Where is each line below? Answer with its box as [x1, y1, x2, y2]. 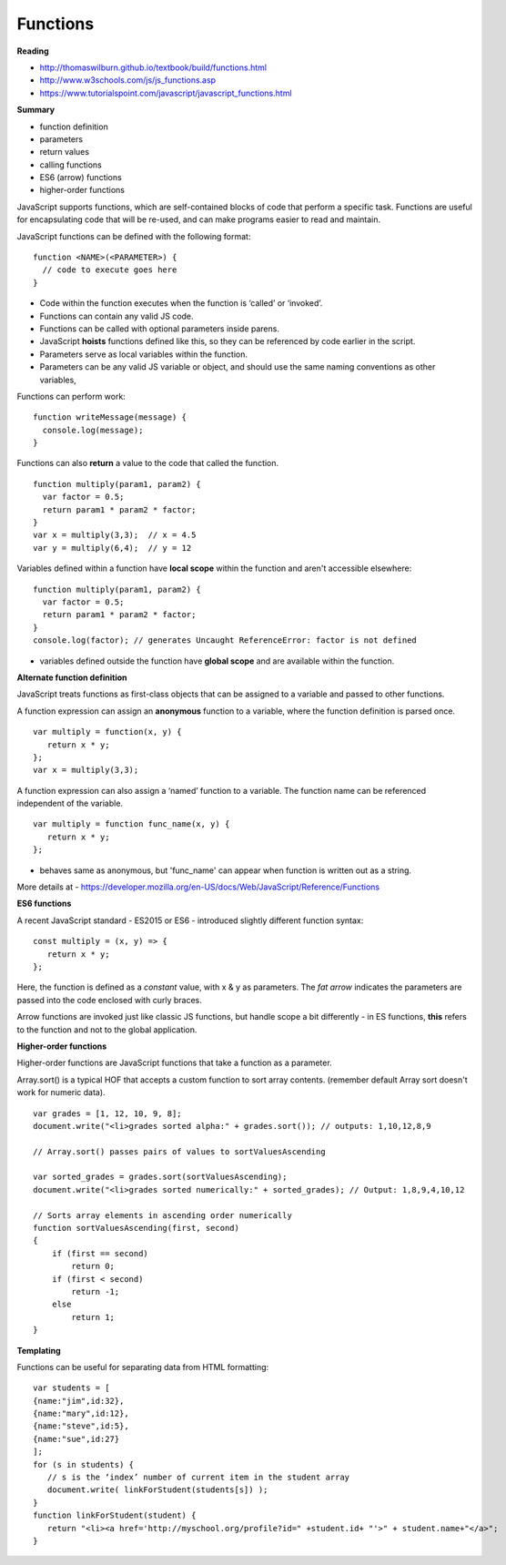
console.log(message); [42, 424, 144, 435]
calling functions [39, 159, 102, 170]
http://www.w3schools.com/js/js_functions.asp [39, 75, 217, 86]
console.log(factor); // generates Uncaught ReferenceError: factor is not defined [33, 635, 418, 645]
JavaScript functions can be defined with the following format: [16, 230, 251, 241]
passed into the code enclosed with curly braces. [16, 994, 202, 1005]
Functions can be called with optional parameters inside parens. [39, 323, 279, 334]
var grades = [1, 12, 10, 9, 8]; [33, 1108, 182, 1119]
